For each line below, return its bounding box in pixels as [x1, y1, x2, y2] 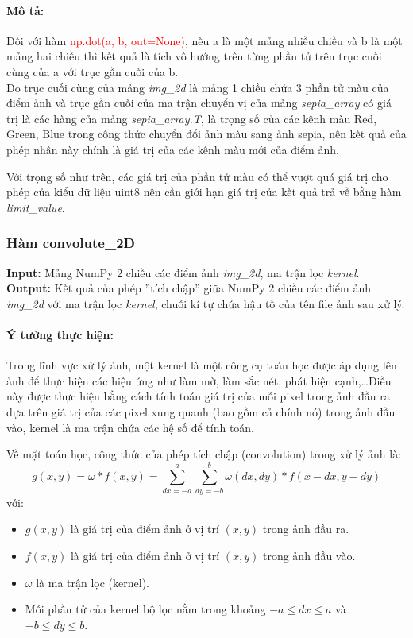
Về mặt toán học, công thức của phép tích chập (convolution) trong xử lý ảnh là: [6, 446, 402, 462]
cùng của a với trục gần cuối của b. [6, 63, 179, 79]
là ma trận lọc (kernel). [36, 574, 149, 590]
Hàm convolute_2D [6, 233, 135, 253]
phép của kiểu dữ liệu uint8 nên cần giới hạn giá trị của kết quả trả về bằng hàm [6, 184, 402, 200]
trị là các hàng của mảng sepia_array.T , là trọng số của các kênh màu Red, [6, 110, 377, 126]
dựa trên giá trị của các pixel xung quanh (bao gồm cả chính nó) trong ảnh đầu [6, 403, 396, 420]
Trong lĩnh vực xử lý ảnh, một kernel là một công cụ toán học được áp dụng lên [6, 357, 397, 373]
